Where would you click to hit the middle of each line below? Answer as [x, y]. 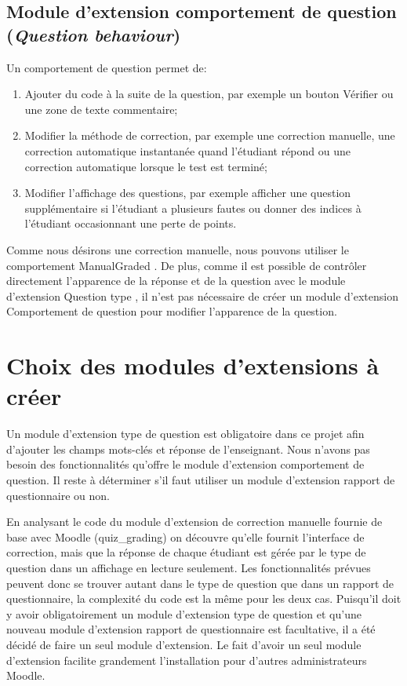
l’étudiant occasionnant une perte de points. [131, 223]
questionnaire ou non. [58, 495]
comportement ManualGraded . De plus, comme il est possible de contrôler [187, 265]
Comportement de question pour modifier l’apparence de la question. [172, 311]
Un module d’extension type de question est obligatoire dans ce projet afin [185, 434]
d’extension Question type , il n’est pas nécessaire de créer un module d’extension [202, 296]
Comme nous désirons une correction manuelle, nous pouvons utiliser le [178, 249]
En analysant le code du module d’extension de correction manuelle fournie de [194, 522]
